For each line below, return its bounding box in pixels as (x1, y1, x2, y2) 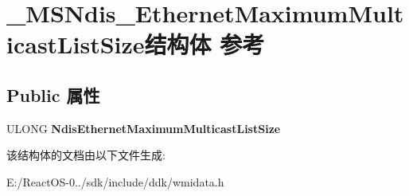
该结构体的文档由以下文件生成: (6, 147, 166, 163)
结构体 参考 (144, 28, 265, 61)
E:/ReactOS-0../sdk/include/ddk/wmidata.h (6, 173, 224, 190)
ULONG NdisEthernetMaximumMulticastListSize (6, 120, 281, 136)
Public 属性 (6, 82, 100, 107)
